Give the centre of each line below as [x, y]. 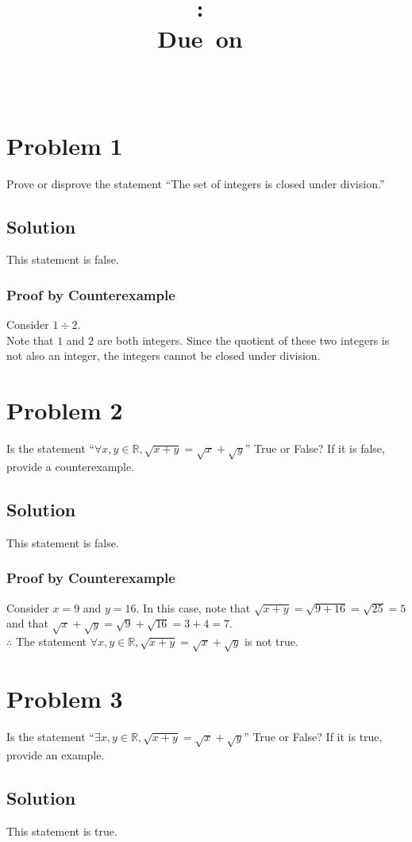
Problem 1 [65, 145]
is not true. [271, 641]
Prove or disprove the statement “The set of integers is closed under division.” [196, 183]
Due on [200, 39]
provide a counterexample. [71, 466]
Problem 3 [65, 699]
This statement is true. [62, 830]
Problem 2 [65, 410]
